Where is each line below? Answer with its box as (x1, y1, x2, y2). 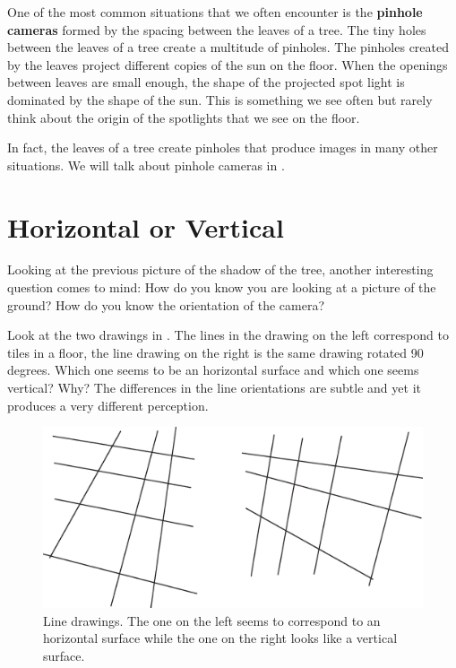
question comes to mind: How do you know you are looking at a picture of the (7, 278, 436, 297)
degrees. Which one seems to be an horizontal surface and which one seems (7, 360, 419, 379)
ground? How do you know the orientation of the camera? (7, 295, 325, 314)
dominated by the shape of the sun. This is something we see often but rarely (7, 90, 433, 108)
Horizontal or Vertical (7, 208, 284, 245)
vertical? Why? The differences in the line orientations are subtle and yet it (7, 378, 421, 397)
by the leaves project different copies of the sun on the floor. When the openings (7, 55, 448, 74)
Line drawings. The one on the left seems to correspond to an (43, 611, 381, 629)
